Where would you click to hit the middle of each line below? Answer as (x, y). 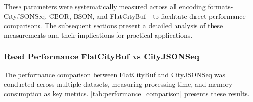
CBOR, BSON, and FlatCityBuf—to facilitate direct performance (147, 16)
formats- (220, 6)
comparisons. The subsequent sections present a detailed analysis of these (114, 25)
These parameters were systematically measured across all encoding (105, 6)
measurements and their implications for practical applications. (98, 35)
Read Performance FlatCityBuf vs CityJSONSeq (102, 56)
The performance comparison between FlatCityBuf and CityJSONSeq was (115, 74)
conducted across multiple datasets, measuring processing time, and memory (118, 84)
